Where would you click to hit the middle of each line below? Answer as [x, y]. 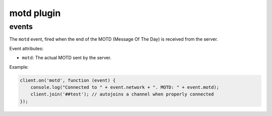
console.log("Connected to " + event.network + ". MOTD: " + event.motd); [125, 87]
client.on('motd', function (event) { [68, 80]
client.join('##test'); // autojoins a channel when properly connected [122, 94]
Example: [19, 67]
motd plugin [35, 13]
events [21, 27]
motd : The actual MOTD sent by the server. [67, 58]
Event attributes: [26, 48]
